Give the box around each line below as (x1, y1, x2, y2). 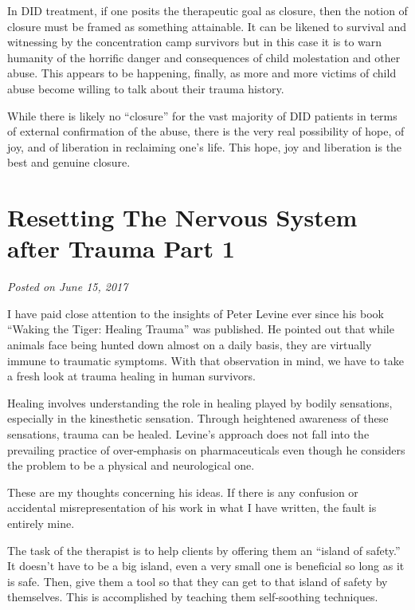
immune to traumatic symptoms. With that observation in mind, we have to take (7, 352, 405, 368)
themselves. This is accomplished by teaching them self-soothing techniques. (7, 588, 378, 605)
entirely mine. (7, 514, 75, 531)
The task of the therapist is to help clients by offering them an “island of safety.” (7, 541, 401, 558)
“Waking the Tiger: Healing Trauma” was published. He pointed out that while (7, 321, 394, 337)
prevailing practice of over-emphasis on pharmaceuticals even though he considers (7, 441, 405, 458)
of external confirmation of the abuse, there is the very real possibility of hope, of (7, 123, 405, 140)
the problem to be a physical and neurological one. (7, 457, 255, 474)
